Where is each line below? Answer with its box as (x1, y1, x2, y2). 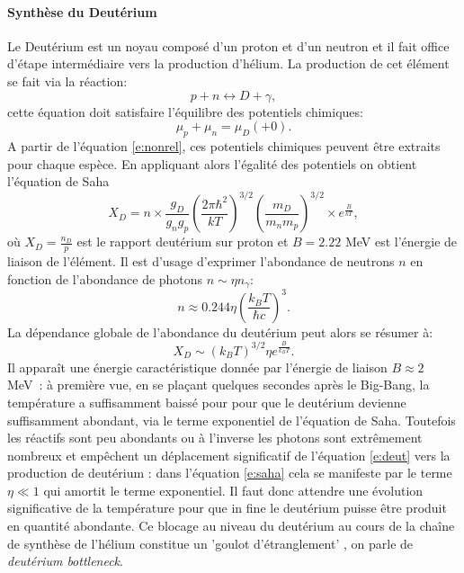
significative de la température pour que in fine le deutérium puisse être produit (7, 498, 447, 517)
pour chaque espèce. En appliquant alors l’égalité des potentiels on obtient (7, 154, 417, 173)
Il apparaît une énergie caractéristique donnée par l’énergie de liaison (7, 357, 388, 376)
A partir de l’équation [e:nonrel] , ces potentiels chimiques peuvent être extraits (7, 136, 441, 155)
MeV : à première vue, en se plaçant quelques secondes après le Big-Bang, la (7, 375, 430, 394)
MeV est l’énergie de (344, 232, 458, 251)
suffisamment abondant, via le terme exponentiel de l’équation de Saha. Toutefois (7, 410, 456, 429)
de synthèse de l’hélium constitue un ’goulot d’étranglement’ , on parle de (7, 533, 414, 552)
